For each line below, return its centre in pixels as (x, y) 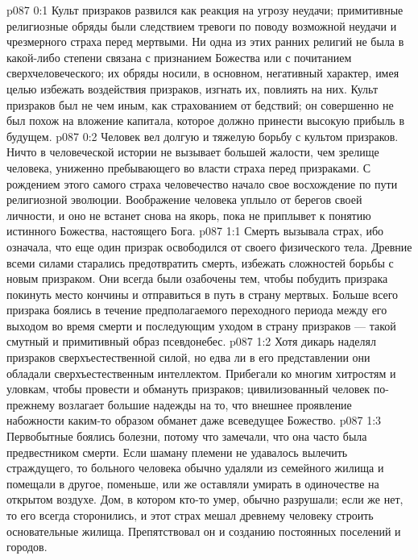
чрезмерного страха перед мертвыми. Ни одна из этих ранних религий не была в (205, 41)
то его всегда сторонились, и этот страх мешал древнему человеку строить (190, 515)
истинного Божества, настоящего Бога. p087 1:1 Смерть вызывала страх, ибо (195, 231)
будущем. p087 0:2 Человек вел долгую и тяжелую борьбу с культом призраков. (203, 136)
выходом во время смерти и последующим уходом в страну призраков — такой (201, 325)
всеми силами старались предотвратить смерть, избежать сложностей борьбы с (200, 262)
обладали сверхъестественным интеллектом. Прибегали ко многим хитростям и (201, 373)
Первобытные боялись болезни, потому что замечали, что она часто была (187, 436)
